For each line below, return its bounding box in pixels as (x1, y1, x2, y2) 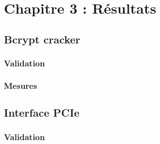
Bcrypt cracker (4, 31, 81, 46)
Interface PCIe (4, 105, 80, 120)
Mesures (4, 79, 37, 91)
